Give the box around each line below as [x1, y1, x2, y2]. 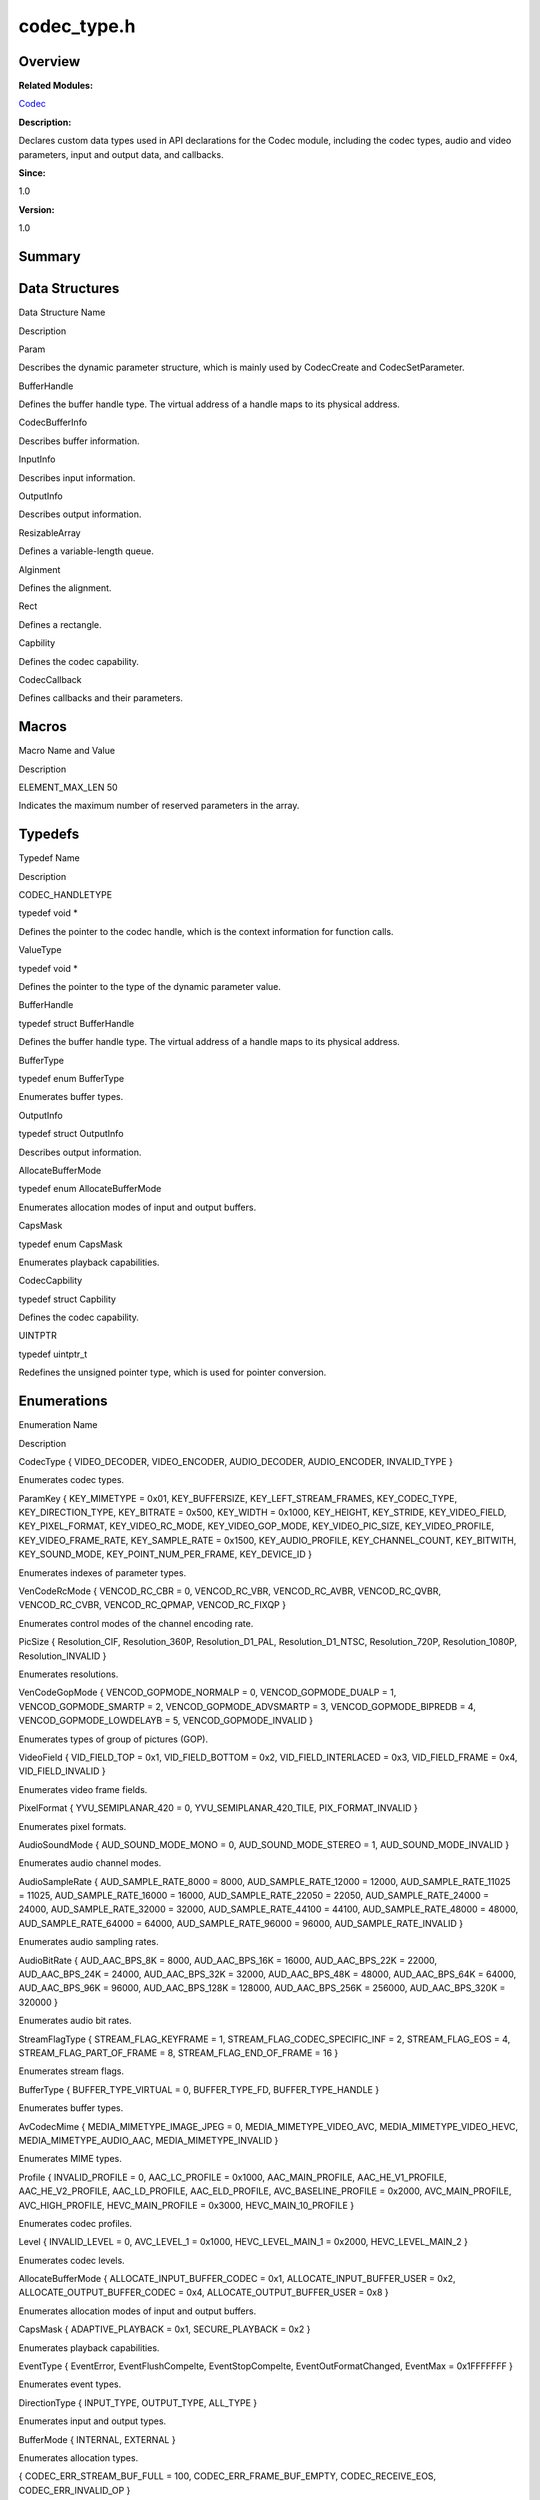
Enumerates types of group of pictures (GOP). [18, 1733, 209, 1745]
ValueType [18, 944, 62, 956]
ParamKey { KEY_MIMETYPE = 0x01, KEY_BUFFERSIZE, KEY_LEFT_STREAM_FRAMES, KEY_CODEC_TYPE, [18, 1492, 458, 1504]
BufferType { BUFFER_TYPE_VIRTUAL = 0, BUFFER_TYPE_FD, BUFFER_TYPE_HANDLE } [18, 2083, 380, 2095]
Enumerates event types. [18, 2378, 122, 2390]
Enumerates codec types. [18, 1474, 125, 1486]
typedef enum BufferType [18, 1072, 125, 1084]
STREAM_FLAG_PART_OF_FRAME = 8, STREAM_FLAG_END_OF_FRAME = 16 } [18, 2046, 339, 2059]
